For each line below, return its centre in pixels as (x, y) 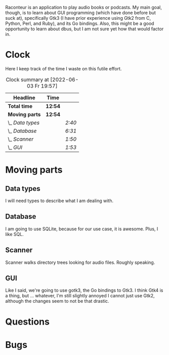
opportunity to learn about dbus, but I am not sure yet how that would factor (85, 29)
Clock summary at (27, 80)
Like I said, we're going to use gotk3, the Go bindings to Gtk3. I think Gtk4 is (84, 290)
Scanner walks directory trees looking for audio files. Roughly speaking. (80, 262)
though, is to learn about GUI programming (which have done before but (80, 13)
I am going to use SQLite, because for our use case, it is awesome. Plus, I (82, 229)
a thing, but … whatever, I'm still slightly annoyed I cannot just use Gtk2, (80, 296)
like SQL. (14, 234)
